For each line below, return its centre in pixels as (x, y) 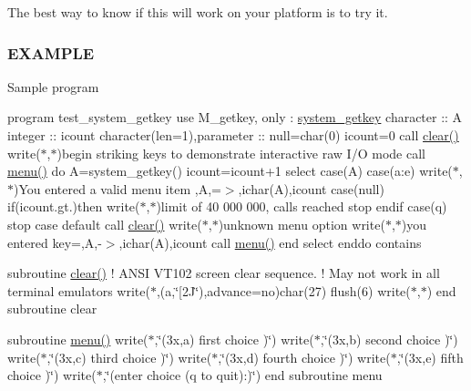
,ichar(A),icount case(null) (311, 188)
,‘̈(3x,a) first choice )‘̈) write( (234, 339)
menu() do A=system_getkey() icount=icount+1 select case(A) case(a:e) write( (230, 171)
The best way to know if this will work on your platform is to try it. (198, 12)
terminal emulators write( (79, 290)
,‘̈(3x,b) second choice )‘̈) (389, 339)
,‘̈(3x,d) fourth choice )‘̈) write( (304, 357)
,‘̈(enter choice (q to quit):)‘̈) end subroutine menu (242, 375)
